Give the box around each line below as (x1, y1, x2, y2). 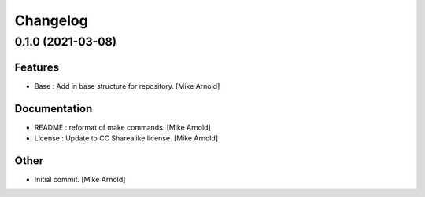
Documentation (14, 102, 93, 115)
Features (14, 60, 59, 74)
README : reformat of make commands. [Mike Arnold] (34, 122, 212, 132)
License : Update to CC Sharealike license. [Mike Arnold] (34, 133, 219, 143)
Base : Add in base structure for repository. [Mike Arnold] (34, 81, 220, 90)
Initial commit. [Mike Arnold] (34, 174, 126, 184)
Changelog (14, 12, 88, 29)
